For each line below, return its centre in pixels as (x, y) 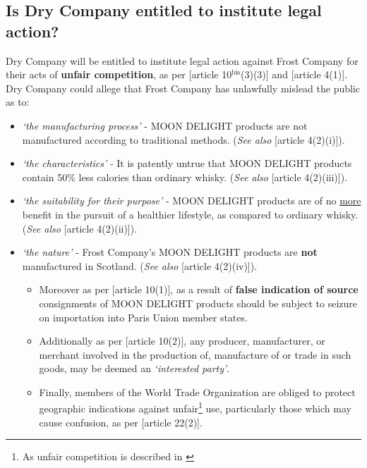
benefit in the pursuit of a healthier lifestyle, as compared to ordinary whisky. (190, 214)
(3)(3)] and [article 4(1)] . (294, 74)
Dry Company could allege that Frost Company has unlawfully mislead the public (183, 88)
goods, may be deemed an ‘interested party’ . (134, 368)
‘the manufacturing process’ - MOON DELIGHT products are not (165, 125)
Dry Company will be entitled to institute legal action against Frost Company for (182, 60)
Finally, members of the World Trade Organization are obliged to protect (197, 392)
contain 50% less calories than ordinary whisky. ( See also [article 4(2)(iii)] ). (185, 177)
